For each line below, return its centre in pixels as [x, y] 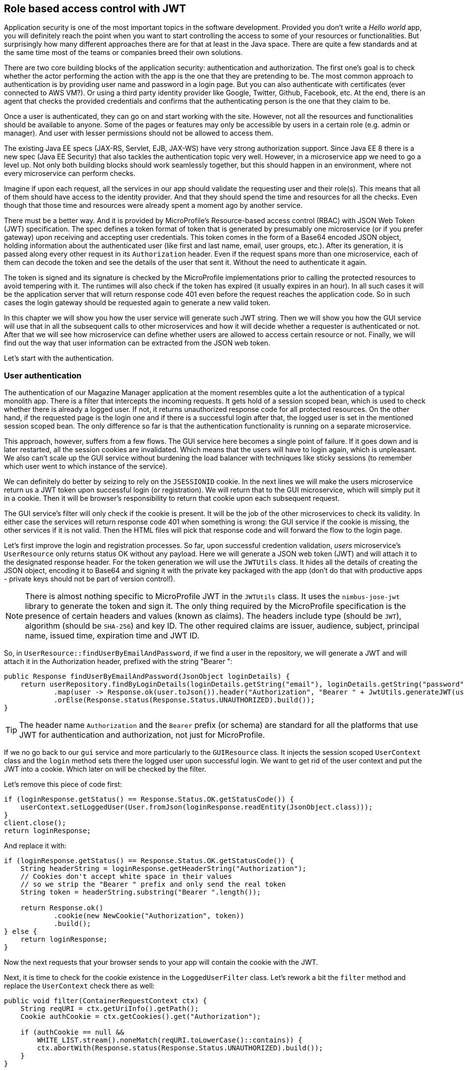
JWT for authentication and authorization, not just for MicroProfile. [142, 735]
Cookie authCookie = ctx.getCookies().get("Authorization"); [141, 1017]
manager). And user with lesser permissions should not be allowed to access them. [139, 133]
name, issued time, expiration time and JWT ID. [112, 636]
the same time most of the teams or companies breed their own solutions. [123, 53]
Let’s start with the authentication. [59, 358]
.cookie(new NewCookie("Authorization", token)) [149, 916]
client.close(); [35, 823]
